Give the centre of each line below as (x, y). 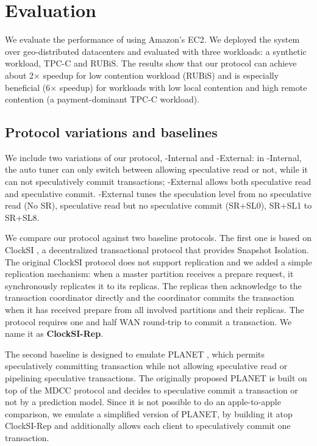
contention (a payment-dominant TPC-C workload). (102, 99)
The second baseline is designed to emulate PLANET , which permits (135, 354)
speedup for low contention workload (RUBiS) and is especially (161, 75)
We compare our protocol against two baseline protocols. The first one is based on (158, 238)
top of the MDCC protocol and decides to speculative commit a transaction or (151, 390)
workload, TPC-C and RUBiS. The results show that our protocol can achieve (151, 63)
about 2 (20, 75)
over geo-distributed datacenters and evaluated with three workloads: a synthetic (156, 51)
